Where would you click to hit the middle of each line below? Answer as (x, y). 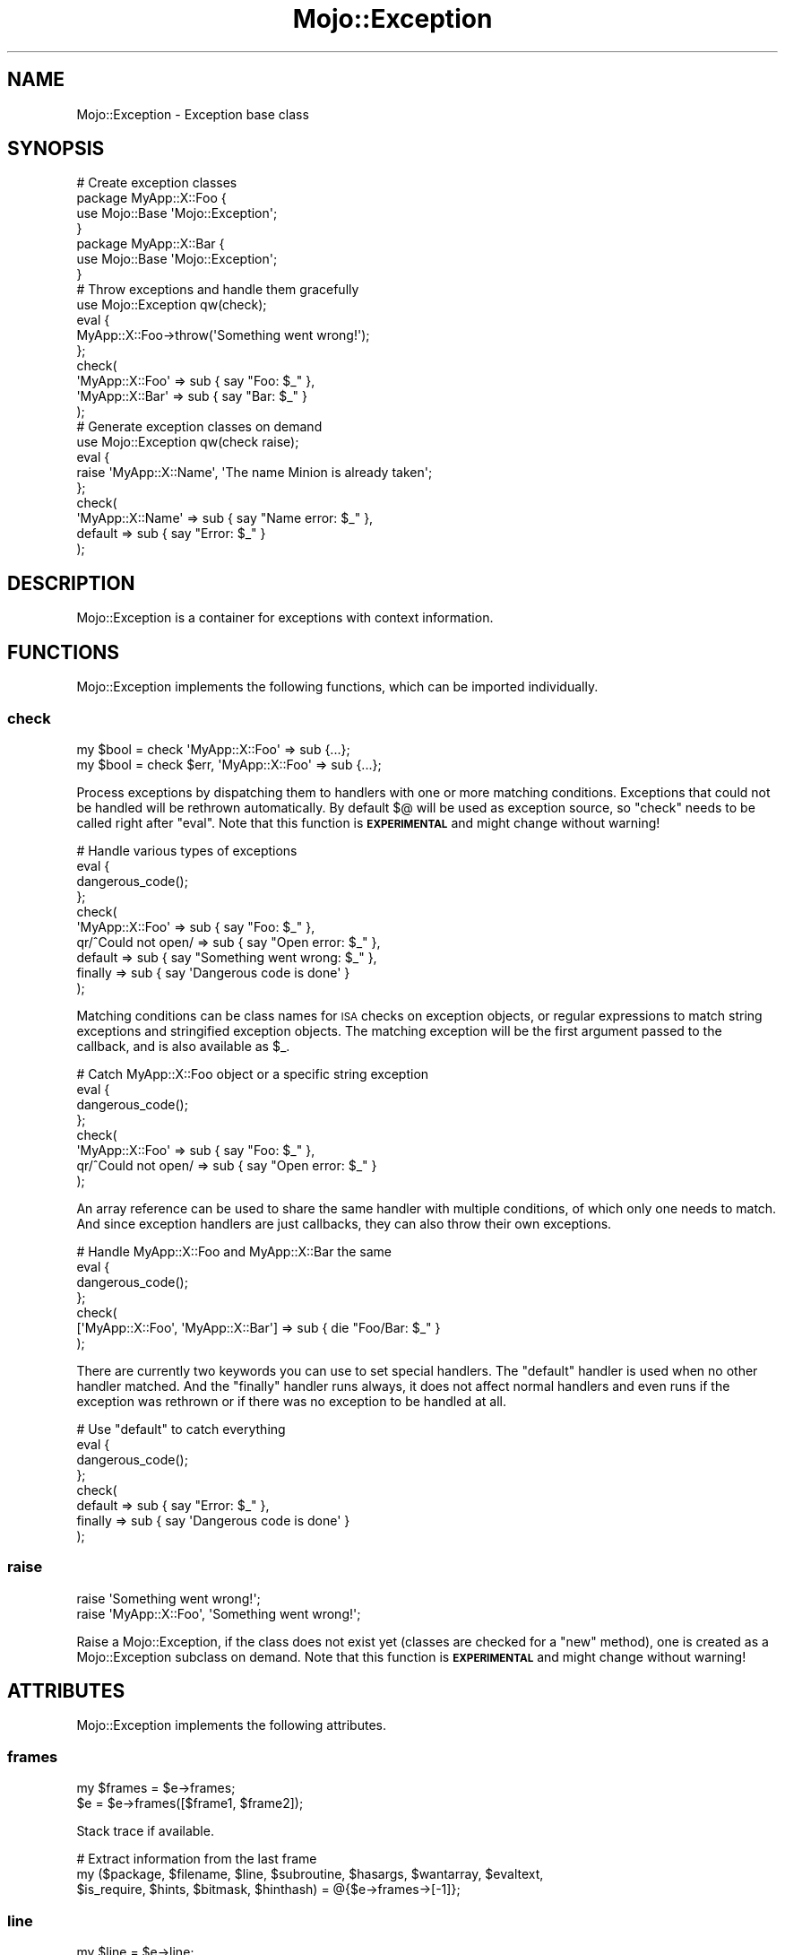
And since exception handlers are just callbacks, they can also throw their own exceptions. (344, 1223)
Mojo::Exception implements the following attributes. (231, 1725)
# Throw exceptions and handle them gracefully (218, 290)
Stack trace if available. (145, 1831)
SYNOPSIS (56, 149)
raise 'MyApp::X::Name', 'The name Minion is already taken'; (254, 473)
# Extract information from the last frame (197, 1859)
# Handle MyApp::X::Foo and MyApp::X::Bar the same (234, 1251)
